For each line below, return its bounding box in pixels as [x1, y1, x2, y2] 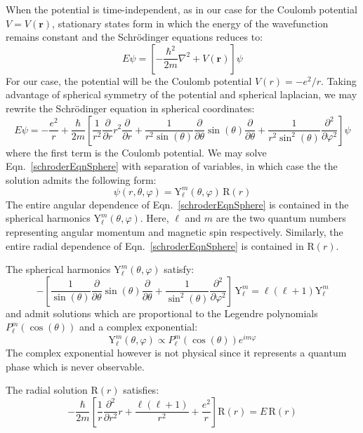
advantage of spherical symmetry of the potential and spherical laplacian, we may [6, 87, 357, 102]
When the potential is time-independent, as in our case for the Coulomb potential [6, 2, 357, 16]
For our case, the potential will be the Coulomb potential [6, 73, 252, 88]
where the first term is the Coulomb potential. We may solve [6, 145, 267, 159]
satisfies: [123, 382, 159, 397]
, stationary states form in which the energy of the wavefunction [52, 15, 329, 30]
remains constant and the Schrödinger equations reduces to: [6, 29, 263, 44]
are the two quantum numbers [216, 211, 346, 225]
